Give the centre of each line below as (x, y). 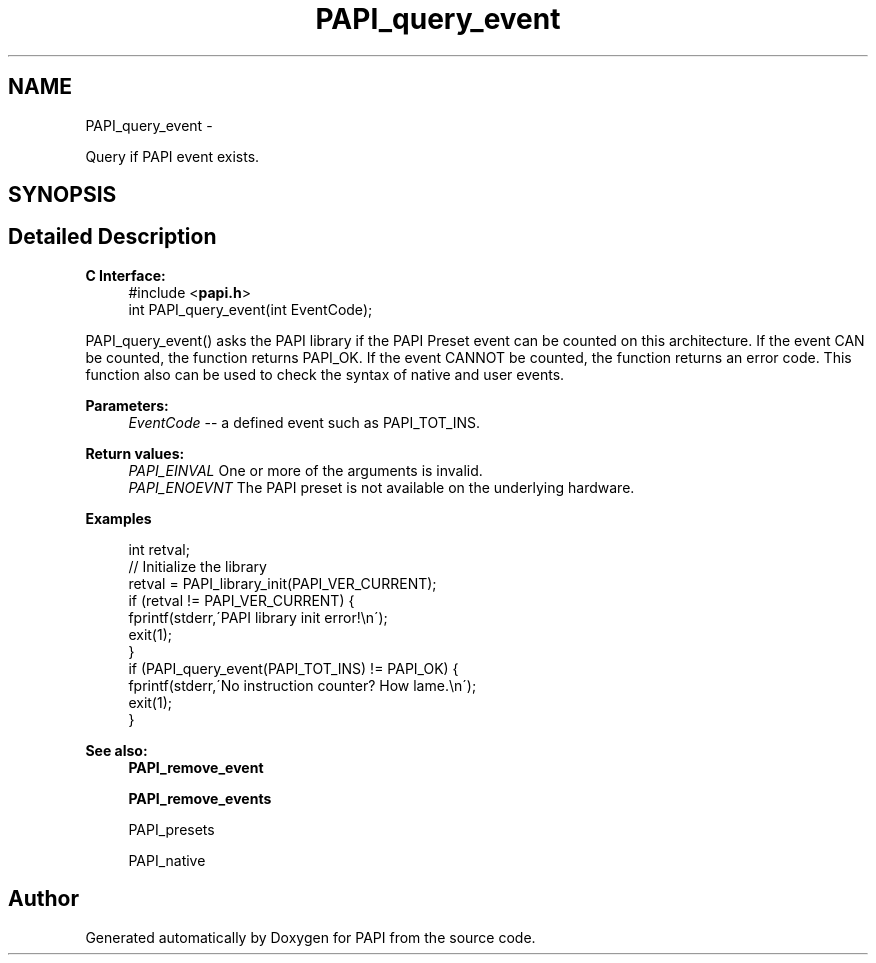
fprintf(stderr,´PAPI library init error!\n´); (258, 617)
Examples (118, 518)
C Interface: (125, 275)
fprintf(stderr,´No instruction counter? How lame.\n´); (302, 685)
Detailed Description (112, 237)
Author (43, 899)
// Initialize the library (197, 566)
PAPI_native (167, 860)
